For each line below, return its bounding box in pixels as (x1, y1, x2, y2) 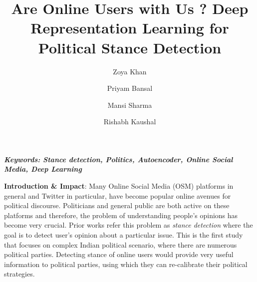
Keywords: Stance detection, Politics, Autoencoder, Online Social (4, 154, 233, 164)
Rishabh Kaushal (103, 116, 156, 127)
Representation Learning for (30, 17, 229, 38)
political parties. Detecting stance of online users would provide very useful (4, 249, 234, 260)
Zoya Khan (113, 66, 147, 76)
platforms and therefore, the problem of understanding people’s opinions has (4, 210, 238, 220)
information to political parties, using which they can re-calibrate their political (4, 259, 248, 269)
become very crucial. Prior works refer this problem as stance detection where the (4, 220, 253, 230)
